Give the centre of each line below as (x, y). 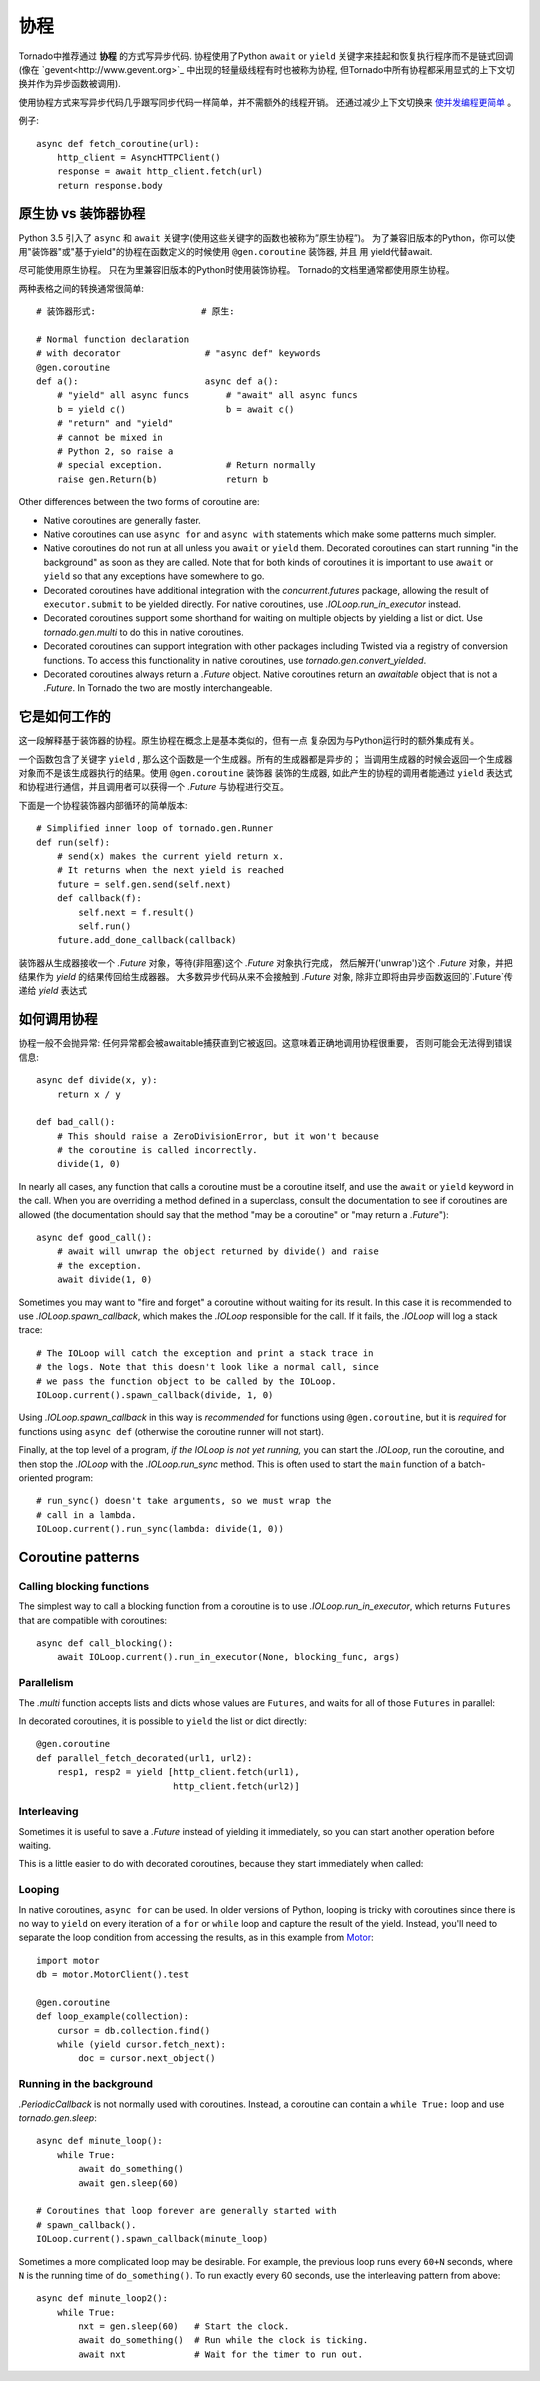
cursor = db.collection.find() (133, 2030)
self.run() (105, 926)
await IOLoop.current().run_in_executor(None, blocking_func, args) (228, 1657)
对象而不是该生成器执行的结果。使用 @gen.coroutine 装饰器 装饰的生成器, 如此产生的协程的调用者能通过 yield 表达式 (265, 772)
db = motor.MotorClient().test (113, 1974)
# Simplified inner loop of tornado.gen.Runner (155, 828)
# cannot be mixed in (110, 437)
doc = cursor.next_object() (147, 2058)
